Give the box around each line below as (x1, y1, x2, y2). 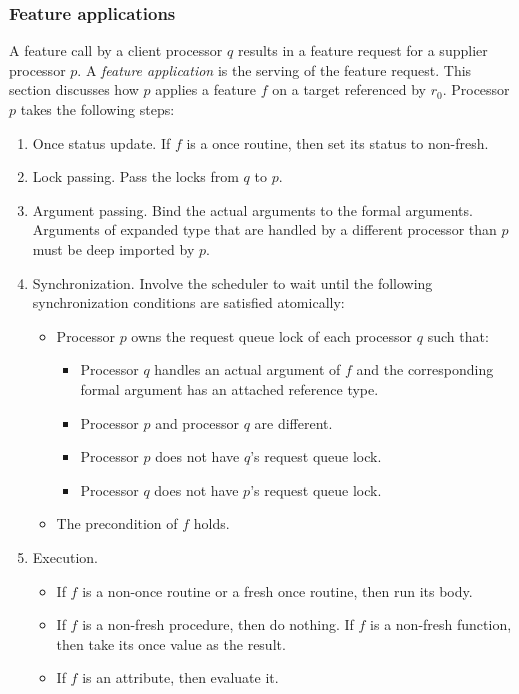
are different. (254, 412, 333, 433)
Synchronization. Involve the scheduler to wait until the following (32, 272, 433, 293)
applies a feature (155, 79, 257, 100)
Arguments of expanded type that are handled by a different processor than (32, 219, 497, 240)
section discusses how (9, 79, 139, 100)
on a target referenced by (272, 79, 426, 100)
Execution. (32, 546, 98, 567)
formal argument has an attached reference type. (80, 378, 379, 399)
